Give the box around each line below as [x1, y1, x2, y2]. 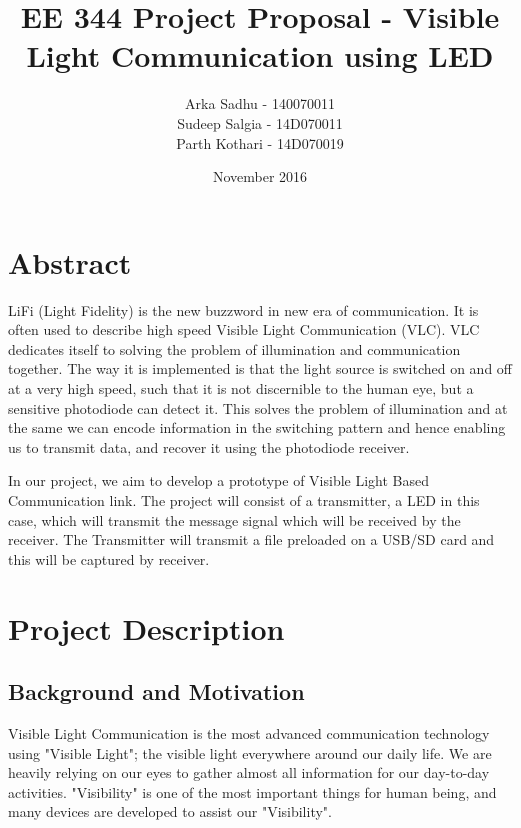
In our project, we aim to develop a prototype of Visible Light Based [8, 470, 430, 491]
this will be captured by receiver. [8, 548, 210, 569]
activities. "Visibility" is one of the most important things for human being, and [8, 781, 497, 802]
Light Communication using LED [26, 35, 494, 76]
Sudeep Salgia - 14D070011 [177, 112, 343, 133]
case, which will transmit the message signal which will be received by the [8, 509, 461, 530]
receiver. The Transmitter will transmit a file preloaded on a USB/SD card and [8, 529, 495, 550]
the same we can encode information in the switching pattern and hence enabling [8, 417, 506, 438]
